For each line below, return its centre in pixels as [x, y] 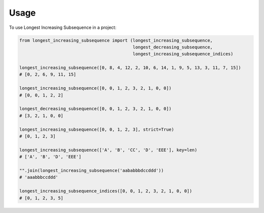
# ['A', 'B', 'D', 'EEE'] [50, 157]
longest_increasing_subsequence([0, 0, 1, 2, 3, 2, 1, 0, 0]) [95, 88]
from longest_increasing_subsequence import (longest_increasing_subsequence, [116, 40]
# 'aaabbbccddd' [39, 177]
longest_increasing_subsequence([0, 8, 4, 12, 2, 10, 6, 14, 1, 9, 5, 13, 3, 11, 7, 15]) [130, 68]
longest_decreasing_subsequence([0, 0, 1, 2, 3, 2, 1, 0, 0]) [95, 109]
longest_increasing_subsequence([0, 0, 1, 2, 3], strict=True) [97, 129]
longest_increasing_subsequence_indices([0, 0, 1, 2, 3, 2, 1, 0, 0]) [106, 191]
